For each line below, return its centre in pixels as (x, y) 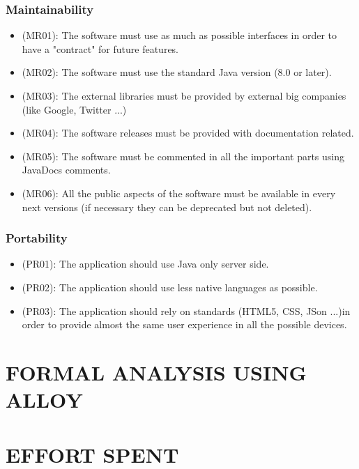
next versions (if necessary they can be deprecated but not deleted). (167, 207)
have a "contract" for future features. (100, 48)
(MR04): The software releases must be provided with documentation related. (188, 133)
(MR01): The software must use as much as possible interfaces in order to (179, 35)
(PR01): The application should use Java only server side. (145, 264)
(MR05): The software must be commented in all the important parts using (183, 156)
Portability (37, 238)
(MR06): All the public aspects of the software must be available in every (179, 193)
